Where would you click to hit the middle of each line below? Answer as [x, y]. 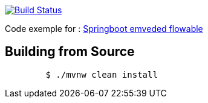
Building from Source [70, 52]
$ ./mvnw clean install [102, 74]
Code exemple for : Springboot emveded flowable [104, 29]
